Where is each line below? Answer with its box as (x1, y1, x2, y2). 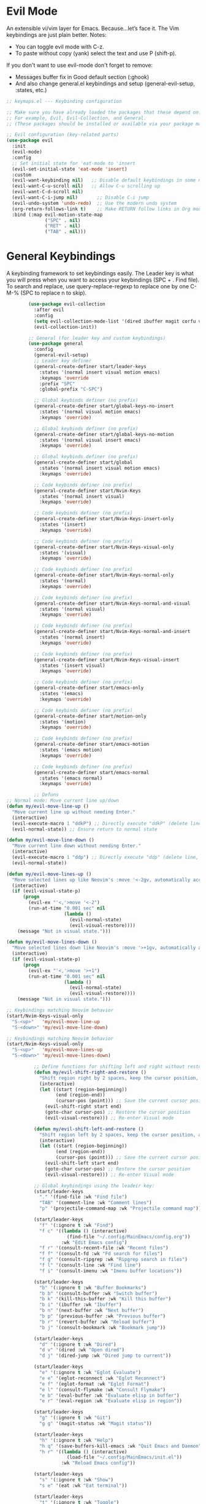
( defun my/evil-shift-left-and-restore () (33, 1126, 144, 1132)
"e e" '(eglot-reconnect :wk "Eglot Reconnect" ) (39, 1375, 166, 1381)
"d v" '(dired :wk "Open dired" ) (39, 1347, 124, 1353)
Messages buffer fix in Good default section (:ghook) (15, 73, 150, 80)
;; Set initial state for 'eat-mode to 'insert (12, 160, 136, 166)
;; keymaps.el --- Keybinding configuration (6, 98, 122, 104)
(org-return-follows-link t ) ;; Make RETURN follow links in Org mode (12, 205, 204, 212)
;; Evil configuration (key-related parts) (6, 132, 120, 138)
